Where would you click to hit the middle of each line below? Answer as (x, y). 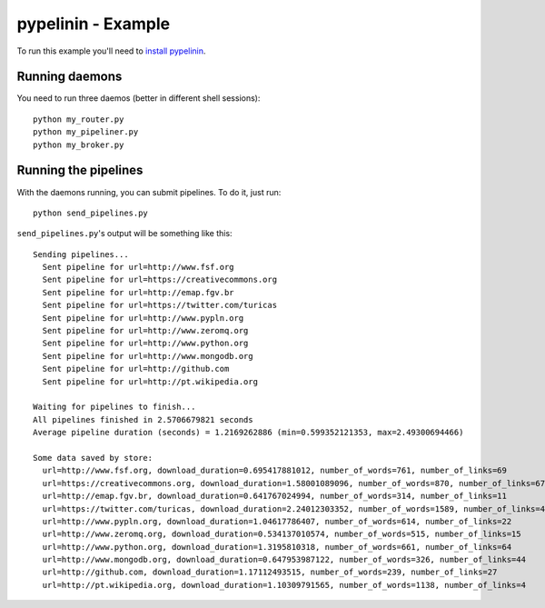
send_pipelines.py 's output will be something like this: (124, 234)
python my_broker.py (79, 145)
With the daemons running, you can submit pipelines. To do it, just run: (149, 192)
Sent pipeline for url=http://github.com (136, 369)
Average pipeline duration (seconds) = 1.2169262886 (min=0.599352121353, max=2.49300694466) (248, 433)
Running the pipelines (80, 170)
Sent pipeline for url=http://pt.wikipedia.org (150, 381)
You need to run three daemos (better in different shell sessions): (139, 98)
